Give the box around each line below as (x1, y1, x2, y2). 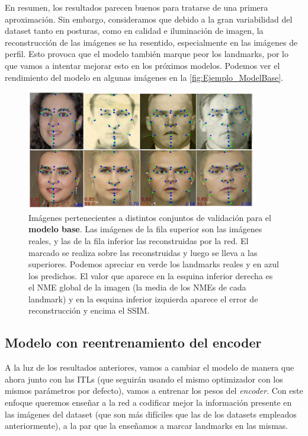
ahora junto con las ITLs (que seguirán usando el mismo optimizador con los (5, 372, 283, 385)
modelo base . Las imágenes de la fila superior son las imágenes (28, 223, 262, 235)
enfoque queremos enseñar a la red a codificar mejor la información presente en (5, 396, 292, 409)
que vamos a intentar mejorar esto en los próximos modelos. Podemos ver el (5, 59, 280, 71)
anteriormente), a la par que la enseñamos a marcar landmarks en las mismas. (5, 419, 288, 432)
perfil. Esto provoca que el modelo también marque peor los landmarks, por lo (5, 48, 289, 60)
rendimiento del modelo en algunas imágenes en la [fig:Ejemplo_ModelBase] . (5, 71, 284, 83)
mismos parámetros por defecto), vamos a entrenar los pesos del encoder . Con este (5, 384, 303, 397)
